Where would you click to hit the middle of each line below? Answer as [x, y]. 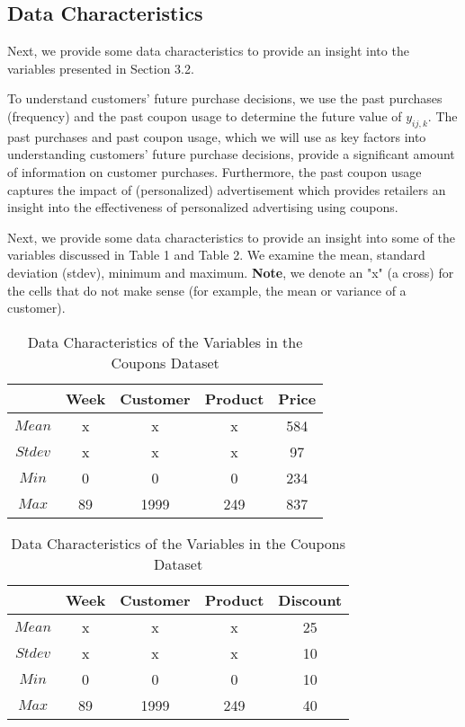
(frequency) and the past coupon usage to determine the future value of [205, 115]
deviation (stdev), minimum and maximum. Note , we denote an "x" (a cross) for [231, 272]
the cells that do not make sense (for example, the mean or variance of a [207, 290]
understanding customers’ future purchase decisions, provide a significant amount [231, 154]
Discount [310, 599]
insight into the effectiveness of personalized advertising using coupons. [203, 207]
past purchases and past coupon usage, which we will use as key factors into [217, 136]
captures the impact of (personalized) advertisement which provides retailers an [227, 189]
